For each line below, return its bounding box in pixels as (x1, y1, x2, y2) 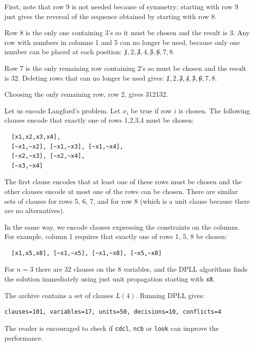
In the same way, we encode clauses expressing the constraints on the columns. (4, 221, 240, 232)
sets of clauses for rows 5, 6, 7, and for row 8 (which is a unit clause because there (4, 195, 250, 206)
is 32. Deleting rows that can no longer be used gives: (4, 72, 164, 83)
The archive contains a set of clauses (4, 290, 114, 300)
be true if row (130, 105, 172, 115)
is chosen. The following (178, 105, 250, 115)
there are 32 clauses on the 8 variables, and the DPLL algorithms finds (35, 264, 248, 274)
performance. (4, 332, 43, 343)
